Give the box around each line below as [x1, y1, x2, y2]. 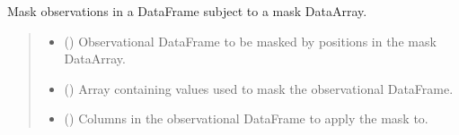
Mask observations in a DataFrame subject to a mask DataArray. [7, 2, 367, 20]
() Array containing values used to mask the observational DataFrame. [64, 79, 454, 97]
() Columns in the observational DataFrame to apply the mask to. [64, 109, 428, 128]
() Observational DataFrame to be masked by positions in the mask [64, 31, 437, 50]
